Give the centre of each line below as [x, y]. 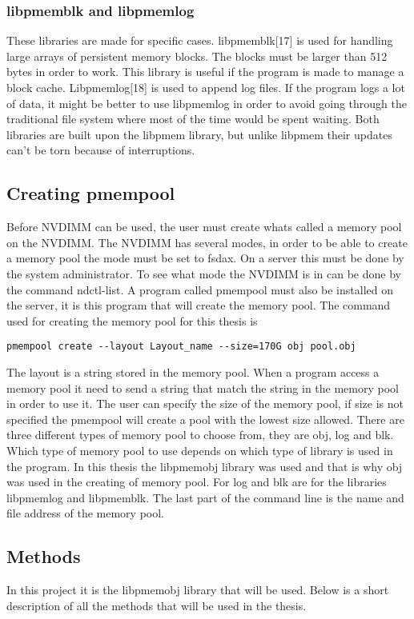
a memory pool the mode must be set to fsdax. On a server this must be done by [205, 258]
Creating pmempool [91, 193]
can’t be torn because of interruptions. [101, 150]
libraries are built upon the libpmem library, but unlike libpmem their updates [199, 134]
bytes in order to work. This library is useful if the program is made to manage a [205, 72]
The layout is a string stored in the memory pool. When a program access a [193, 371]
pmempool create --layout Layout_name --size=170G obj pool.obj [181, 347]
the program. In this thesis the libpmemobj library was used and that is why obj [205, 466]
